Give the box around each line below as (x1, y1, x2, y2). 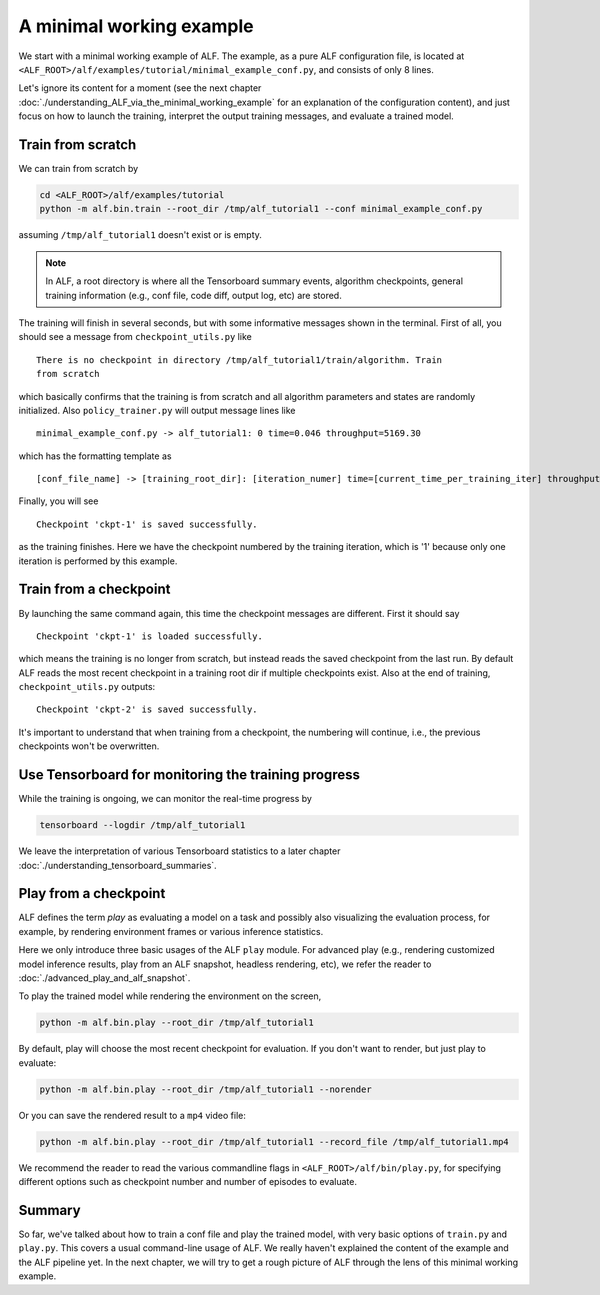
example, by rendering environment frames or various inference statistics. (18, 925, 324, 937)
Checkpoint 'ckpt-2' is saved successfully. (36, 704, 259, 715)
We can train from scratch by (18, 163, 139, 175)
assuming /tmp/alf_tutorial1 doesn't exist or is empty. (18, 229, 262, 241)
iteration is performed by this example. (18, 555, 178, 567)
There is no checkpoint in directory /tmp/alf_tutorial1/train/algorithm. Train (36, 354, 443, 365)
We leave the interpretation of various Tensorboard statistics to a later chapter (18, 845, 341, 857)
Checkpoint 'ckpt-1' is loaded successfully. (36, 630, 264, 642)
